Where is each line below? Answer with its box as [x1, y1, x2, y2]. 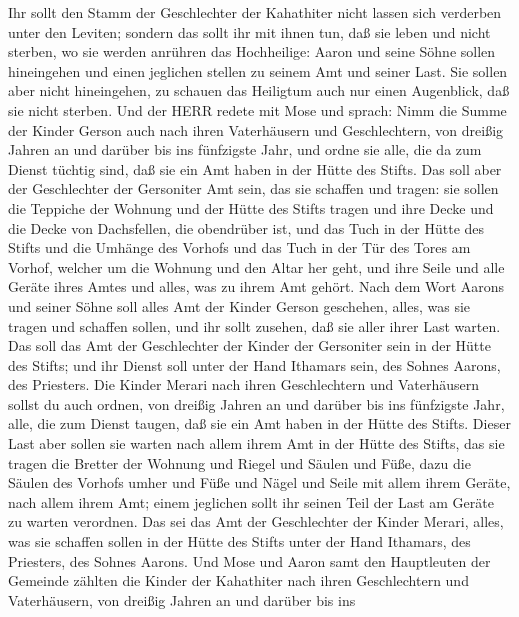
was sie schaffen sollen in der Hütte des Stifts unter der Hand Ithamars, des [8, 531, 471, 552]
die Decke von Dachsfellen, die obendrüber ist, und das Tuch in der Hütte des [8, 217, 485, 238]
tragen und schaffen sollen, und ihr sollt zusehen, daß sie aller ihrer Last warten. [8, 315, 501, 336]
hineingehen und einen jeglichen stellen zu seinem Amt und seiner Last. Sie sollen [8, 60, 508, 81]
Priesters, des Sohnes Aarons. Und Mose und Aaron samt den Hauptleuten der [8, 550, 491, 571]
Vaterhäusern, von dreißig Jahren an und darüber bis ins [8, 589, 356, 610]
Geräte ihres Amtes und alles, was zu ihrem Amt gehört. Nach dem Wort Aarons [8, 276, 505, 297]
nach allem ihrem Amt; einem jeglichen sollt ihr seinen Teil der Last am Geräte [8, 491, 494, 512]
